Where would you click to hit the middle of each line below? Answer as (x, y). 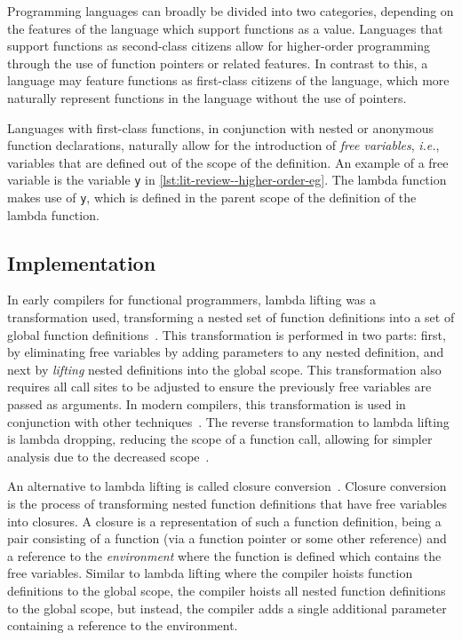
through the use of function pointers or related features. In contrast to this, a (218, 63)
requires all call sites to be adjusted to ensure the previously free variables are (219, 387)
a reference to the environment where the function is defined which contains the (224, 555)
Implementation (82, 262)
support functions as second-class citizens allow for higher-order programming (219, 46)
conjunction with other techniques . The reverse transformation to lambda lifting (228, 421)
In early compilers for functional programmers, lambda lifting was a (192, 300)
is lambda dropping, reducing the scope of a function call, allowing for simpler (220, 439)
